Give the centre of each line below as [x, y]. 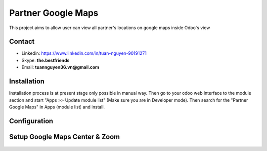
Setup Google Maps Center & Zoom [65, 136]
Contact [22, 42]
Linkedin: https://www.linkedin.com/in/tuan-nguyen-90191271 [84, 53]
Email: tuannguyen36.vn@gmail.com [60, 67]
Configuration [31, 121]
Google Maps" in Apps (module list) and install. [57, 107]
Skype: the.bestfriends [45, 60]
